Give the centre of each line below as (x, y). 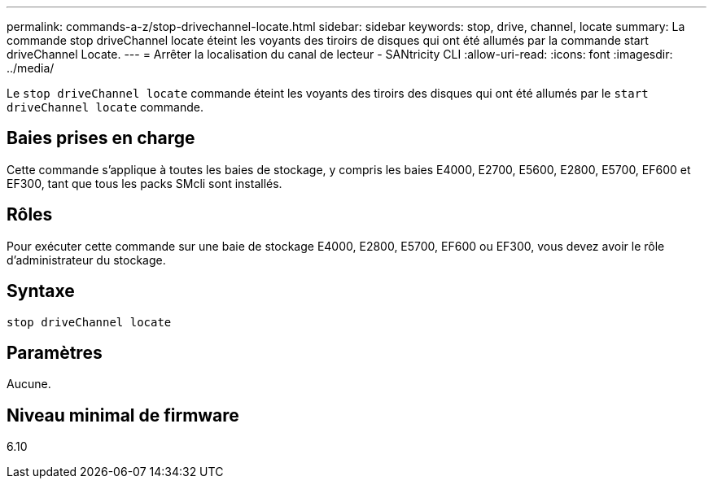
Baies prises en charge (101, 138)
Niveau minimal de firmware (123, 415)
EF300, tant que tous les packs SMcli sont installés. (144, 183)
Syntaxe (41, 291)
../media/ (31, 68)
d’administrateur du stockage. (86, 260)
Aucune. (29, 384)
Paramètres (55, 352)
